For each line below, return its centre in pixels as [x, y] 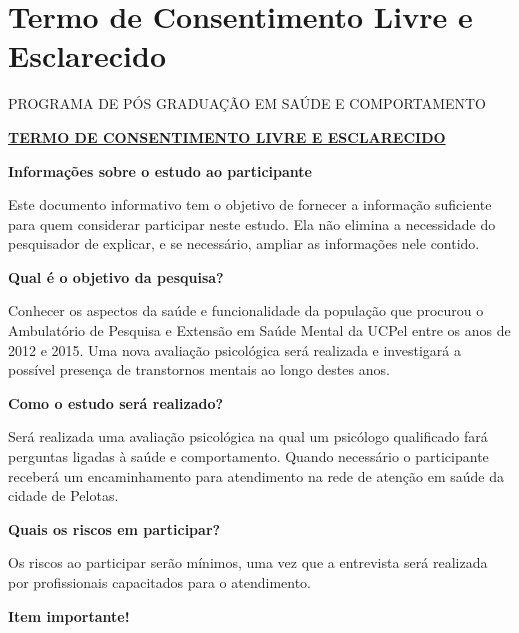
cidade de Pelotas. [63, 495]
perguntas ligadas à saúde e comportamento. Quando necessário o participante [248, 456]
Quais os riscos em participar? [114, 528]
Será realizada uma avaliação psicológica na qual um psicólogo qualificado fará [248, 436]
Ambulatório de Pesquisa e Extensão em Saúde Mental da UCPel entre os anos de [259, 330]
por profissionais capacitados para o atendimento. [160, 582]
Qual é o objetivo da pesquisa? [116, 276]
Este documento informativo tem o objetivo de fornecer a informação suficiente [250, 204]
